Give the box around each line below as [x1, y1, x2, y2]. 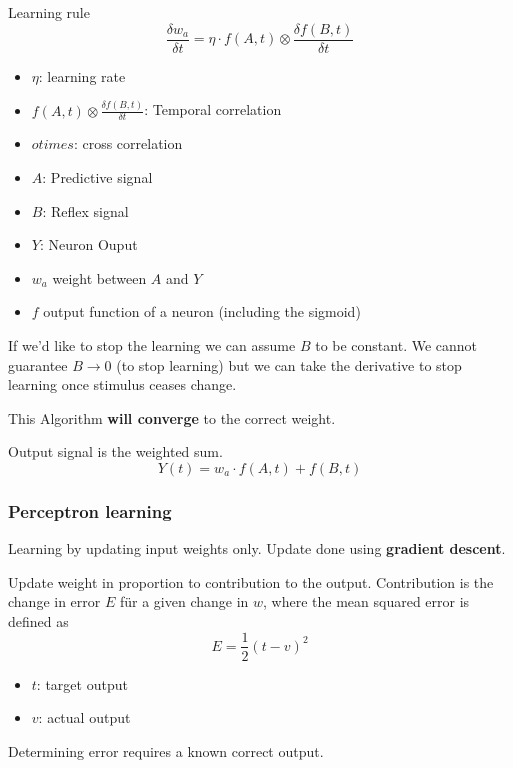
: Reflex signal [42, 200, 129, 221]
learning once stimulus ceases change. [8, 374, 237, 395]
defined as [8, 610, 69, 631]
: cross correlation [73, 133, 183, 154]
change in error [8, 591, 101, 612]
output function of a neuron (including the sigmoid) [43, 301, 361, 322]
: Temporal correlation [144, 99, 282, 120]
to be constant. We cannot [315, 334, 478, 355]
